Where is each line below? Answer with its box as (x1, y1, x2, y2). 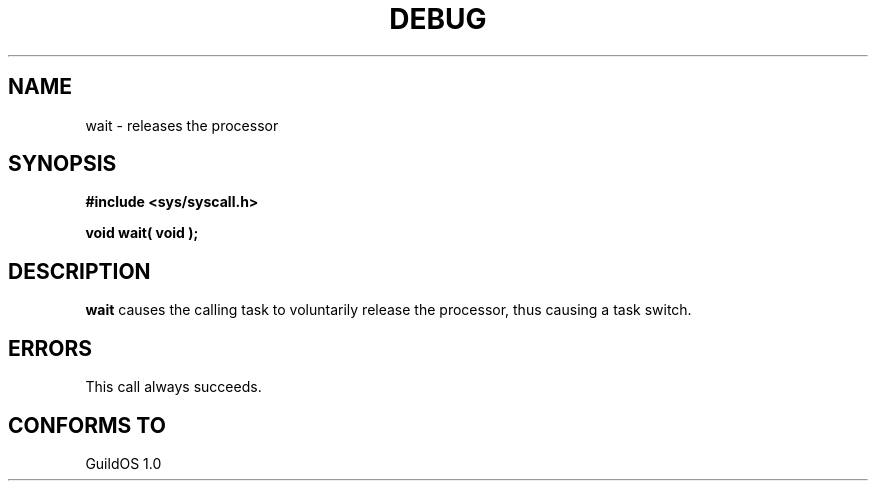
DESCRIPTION (8, 258, 151, 284)
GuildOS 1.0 (85, 454, 162, 472)
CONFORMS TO (8, 412, 166, 438)
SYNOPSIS (8, 151, 117, 177)
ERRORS (8, 335, 93, 361)
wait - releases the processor (85, 116, 279, 134)
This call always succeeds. (85, 378, 262, 396)
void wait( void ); (85, 224, 199, 242)
